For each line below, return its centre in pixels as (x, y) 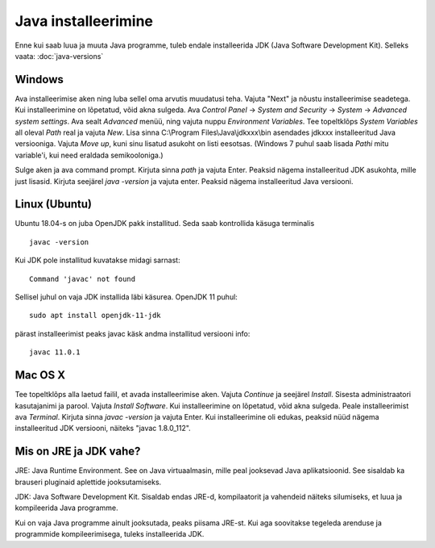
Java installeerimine (84, 21)
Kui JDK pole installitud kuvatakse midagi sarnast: (97, 260)
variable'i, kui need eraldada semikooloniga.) (89, 155)
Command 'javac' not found (83, 279)
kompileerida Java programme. (66, 508)
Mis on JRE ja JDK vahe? (78, 452)
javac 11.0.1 (55, 352)
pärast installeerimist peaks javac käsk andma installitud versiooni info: (133, 333)
